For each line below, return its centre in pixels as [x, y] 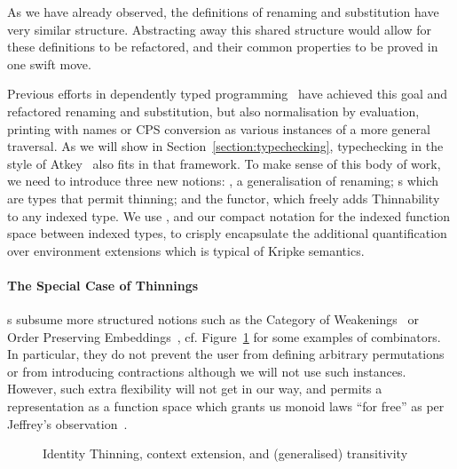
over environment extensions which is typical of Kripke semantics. [186, 250]
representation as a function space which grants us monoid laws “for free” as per [226, 406]
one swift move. [49, 64]
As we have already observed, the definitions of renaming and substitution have [223, 12]
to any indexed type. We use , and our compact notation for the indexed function [229, 215]
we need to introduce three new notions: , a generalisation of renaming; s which [223, 181]
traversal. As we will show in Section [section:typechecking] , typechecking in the [225, 146]
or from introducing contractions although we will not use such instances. [207, 371]
